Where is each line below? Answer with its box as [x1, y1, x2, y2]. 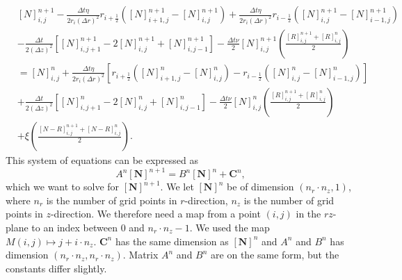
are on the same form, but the [211, 247, 339, 262]
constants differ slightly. [6, 261, 107, 275]
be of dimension [227, 179, 294, 194]
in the [296, 206, 321, 221]
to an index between [31, 220, 118, 234]
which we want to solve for [6, 179, 120, 194]
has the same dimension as [115, 233, 229, 248]
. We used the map [189, 220, 270, 234]
